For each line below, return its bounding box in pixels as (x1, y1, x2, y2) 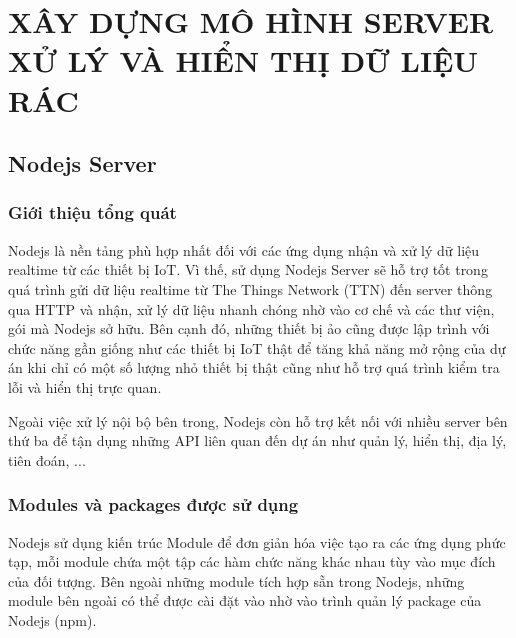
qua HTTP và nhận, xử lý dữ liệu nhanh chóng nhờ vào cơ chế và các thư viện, (8, 298, 495, 319)
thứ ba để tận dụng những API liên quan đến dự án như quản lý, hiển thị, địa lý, (8, 430, 507, 451)
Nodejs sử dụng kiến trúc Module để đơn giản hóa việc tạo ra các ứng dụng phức (8, 531, 506, 552)
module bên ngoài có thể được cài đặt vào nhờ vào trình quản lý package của (8, 590, 482, 611)
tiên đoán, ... (8, 449, 86, 470)
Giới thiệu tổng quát (8, 200, 177, 225)
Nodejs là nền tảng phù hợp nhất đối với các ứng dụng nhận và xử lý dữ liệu (8, 239, 480, 260)
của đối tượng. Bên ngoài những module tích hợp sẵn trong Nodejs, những (8, 570, 465, 591)
